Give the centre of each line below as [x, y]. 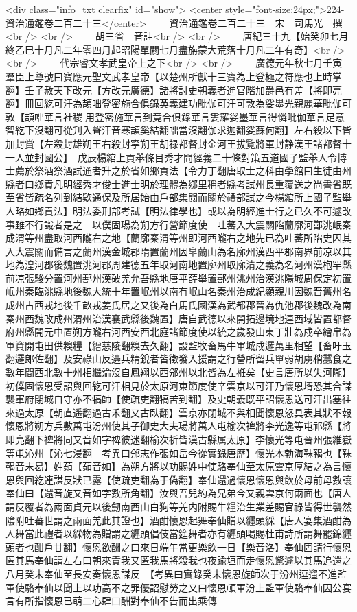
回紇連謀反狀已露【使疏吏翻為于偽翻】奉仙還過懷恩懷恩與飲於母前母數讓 [188, 479]
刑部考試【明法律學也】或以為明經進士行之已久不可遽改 [226, 210]
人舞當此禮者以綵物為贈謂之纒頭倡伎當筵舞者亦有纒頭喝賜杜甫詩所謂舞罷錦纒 [178, 533]
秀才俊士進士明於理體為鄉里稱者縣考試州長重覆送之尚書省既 [217, 184]
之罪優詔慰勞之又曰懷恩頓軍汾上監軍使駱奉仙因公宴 [236, 587]
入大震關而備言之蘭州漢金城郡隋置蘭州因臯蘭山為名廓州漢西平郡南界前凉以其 [178, 251]
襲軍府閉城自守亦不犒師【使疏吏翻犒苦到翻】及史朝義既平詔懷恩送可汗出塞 [174, 399]
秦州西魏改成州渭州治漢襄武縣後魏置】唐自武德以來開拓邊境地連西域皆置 [169, 318]
